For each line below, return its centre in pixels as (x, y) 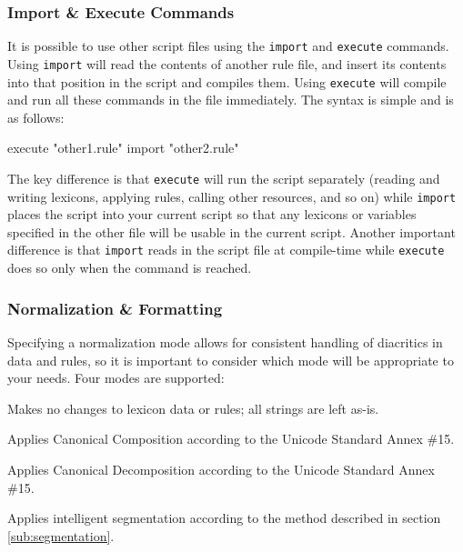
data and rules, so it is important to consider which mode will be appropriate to (231, 360)
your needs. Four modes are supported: (116, 378)
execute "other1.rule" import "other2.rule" (123, 148)
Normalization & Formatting (115, 308)
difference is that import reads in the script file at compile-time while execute (226, 250)
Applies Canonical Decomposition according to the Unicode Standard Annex (221, 469)
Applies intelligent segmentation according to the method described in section (224, 518)
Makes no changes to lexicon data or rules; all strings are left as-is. (193, 408)
